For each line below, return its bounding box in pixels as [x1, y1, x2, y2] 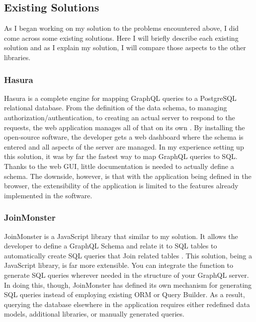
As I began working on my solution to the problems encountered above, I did [4, 23, 239, 33]
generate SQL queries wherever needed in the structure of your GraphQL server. [4, 269, 249, 280]
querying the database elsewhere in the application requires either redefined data [4, 299, 250, 309]
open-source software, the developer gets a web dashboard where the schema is [4, 132, 244, 142]
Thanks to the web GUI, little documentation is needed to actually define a [4, 161, 234, 171]
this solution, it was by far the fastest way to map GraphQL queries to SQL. [4, 151, 238, 161]
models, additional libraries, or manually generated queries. [4, 309, 184, 319]
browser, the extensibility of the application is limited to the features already [4, 180, 239, 191]
